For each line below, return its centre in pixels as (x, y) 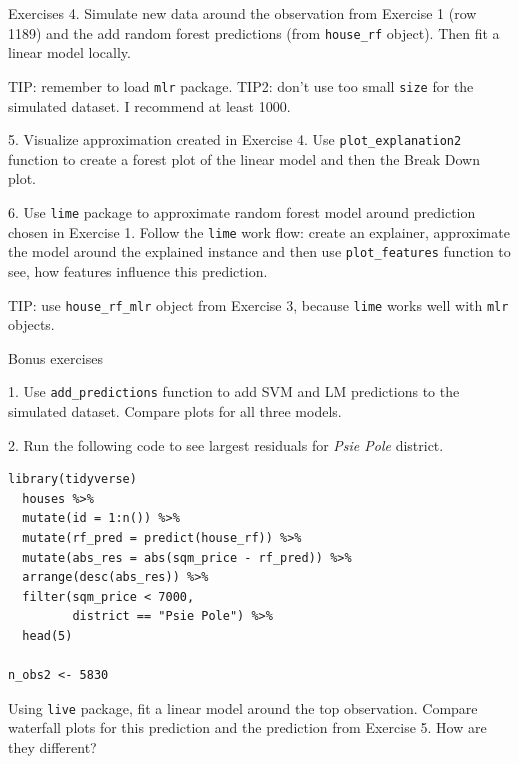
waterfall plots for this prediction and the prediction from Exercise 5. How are (247, 727)
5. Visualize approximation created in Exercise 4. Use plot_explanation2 (235, 139)
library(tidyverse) (72, 479)
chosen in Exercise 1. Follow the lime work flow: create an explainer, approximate (259, 231)
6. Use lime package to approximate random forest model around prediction (242, 211)
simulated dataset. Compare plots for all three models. (175, 411)
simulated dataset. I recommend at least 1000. (149, 105)
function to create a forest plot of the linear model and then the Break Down (244, 158)
